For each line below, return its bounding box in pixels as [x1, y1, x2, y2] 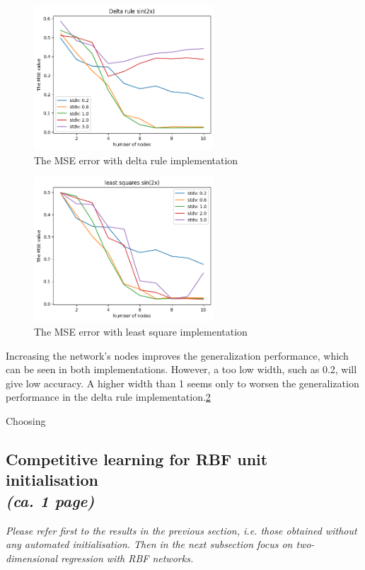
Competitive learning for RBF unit [6, 448, 268, 470]
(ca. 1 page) [6, 489, 95, 511]
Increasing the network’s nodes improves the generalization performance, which [6, 348, 349, 363]
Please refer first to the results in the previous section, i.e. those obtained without [6, 523, 357, 537]
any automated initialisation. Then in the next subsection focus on [6, 537, 293, 552]
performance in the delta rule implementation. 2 [6, 389, 211, 404]
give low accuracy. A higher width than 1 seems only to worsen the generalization [6, 375, 359, 390]
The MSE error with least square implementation [34, 324, 248, 339]
